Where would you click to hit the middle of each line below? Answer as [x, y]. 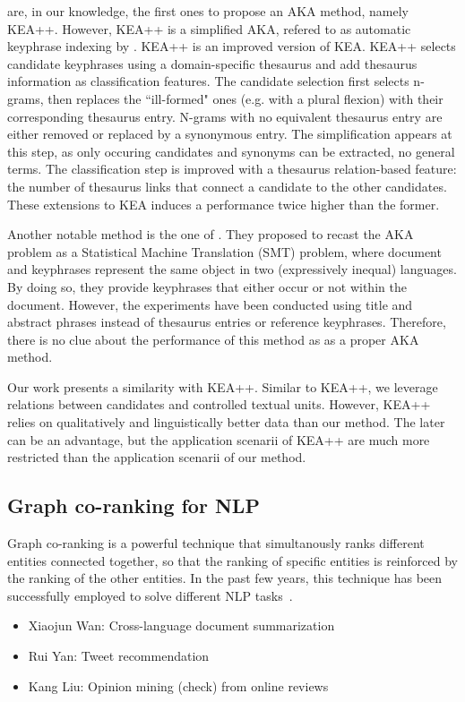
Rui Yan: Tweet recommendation [119, 656]
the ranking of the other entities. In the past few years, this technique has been [225, 578]
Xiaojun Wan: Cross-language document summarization [181, 625]
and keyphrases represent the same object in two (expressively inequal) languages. [232, 269]
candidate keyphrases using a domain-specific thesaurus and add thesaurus [212, 63]
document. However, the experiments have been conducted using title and [210, 304]
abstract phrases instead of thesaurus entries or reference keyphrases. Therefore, [227, 322]
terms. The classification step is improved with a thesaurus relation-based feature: [232, 169]
